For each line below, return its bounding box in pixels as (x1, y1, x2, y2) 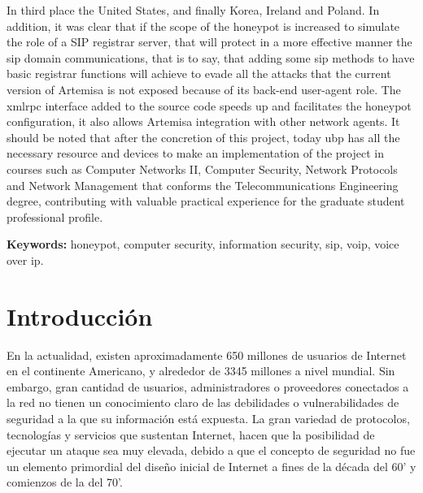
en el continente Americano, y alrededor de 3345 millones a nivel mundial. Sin (7, 362, 395, 379)
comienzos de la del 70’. (7, 474, 123, 491)
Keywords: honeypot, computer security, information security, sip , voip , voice (7, 236, 399, 253)
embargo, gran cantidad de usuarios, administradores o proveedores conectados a (7, 378, 409, 395)
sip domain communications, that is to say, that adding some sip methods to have (7, 49, 415, 66)
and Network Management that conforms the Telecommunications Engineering (7, 176, 399, 193)
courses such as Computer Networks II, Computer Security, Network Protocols (7, 160, 398, 177)
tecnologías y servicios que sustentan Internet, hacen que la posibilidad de (7, 426, 375, 443)
